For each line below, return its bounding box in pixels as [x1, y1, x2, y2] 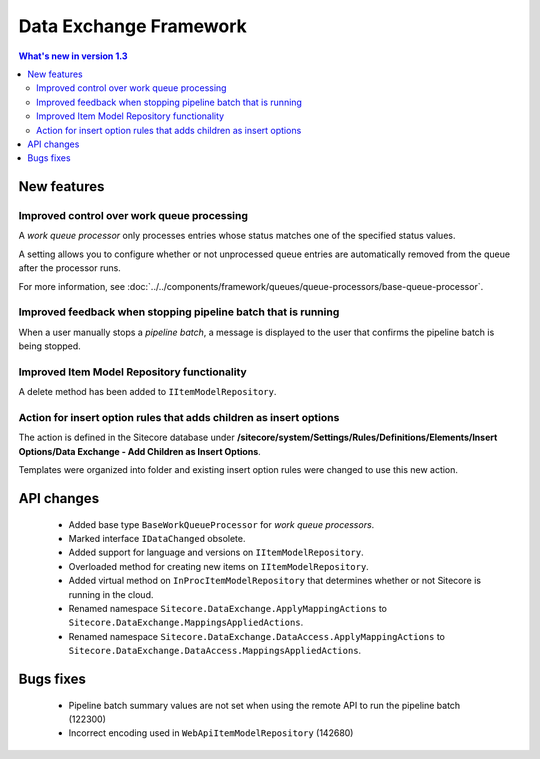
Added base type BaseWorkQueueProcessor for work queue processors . [68, 518, 375, 530]
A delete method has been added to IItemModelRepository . [18, 386, 277, 398]
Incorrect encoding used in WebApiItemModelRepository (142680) [68, 727, 354, 739]
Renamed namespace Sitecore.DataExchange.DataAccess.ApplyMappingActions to [68, 630, 445, 642]
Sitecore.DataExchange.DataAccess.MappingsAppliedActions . [68, 645, 362, 657]
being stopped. [18, 340, 82, 352]
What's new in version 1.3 [18, 50, 129, 62]
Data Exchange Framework [18, 15, 247, 37]
